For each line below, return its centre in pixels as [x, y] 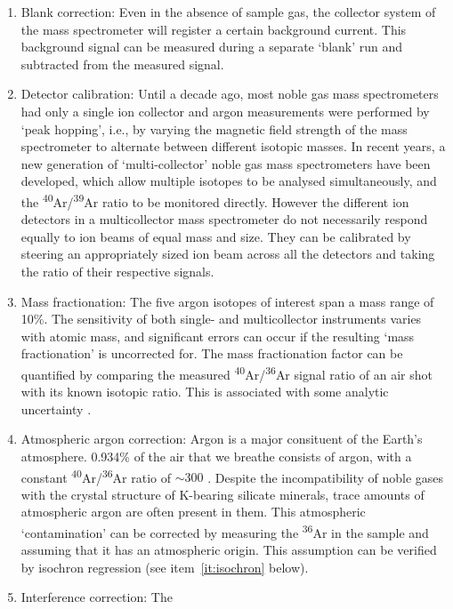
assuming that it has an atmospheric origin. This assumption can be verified [229, 550]
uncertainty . [56, 409]
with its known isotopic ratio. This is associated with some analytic [205, 392]
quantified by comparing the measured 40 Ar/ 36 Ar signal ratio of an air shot [226, 373]
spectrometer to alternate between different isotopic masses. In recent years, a [233, 146]
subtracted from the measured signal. [122, 64]
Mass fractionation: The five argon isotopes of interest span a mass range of [227, 301]
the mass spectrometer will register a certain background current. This [214, 29]
